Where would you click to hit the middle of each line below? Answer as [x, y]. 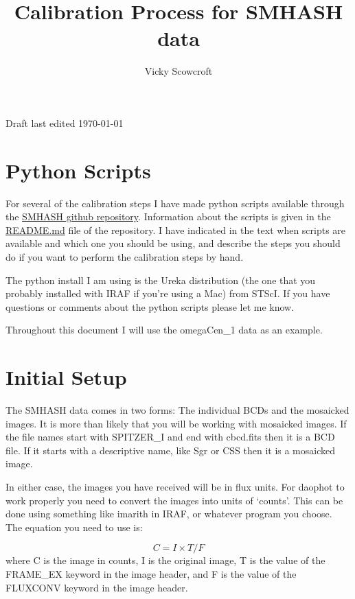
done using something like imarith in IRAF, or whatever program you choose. [169, 514]
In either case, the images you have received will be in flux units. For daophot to [175, 487]
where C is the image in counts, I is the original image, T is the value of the [165, 560]
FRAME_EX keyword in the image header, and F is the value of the [151, 574]
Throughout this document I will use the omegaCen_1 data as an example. [164, 330]
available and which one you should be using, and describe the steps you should [173, 243]
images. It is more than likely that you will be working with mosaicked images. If [176, 423]
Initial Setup [66, 377]
